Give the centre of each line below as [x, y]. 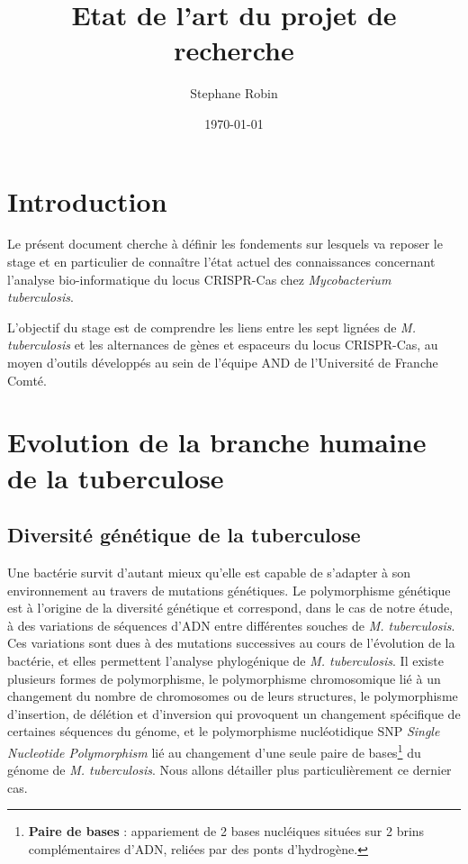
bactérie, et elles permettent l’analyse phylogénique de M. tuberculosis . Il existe [225, 660]
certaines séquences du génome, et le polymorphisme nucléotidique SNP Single [224, 731]
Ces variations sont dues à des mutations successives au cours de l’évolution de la [231, 643]
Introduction [87, 200]
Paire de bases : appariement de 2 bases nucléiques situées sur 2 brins [226, 831]
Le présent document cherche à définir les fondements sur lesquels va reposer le [225, 244]
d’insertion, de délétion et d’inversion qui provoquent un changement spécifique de [234, 713]
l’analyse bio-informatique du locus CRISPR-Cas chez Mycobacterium [199, 279]
